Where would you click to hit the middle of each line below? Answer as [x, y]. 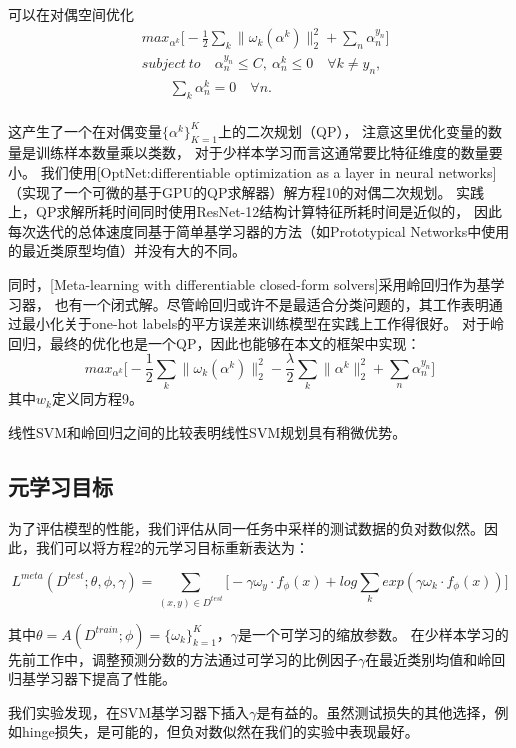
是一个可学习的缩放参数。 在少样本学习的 [373, 633]
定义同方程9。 [97, 398]
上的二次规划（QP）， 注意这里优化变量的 [353, 130]
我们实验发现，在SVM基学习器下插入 [129, 711]
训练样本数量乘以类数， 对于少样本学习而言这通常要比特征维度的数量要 [269, 152]
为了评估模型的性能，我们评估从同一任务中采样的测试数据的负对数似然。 [246, 527]
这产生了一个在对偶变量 [85, 130]
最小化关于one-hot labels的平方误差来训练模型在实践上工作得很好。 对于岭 [262, 323]
